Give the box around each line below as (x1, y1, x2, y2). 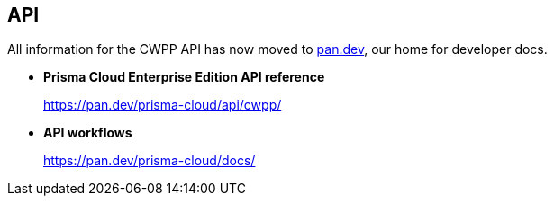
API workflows (43, 125, 132, 141)
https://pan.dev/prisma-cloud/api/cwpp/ (43, 97, 282, 113)
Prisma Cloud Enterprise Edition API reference (43, 69, 325, 85)
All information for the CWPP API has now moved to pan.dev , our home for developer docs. (7, 41, 548, 57)
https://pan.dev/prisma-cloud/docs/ (43, 153, 256, 169)
